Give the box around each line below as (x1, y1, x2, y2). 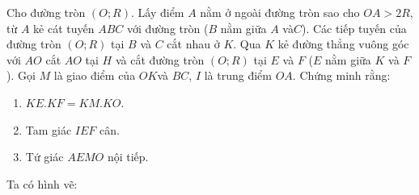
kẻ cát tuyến (33, 19, 95, 36)
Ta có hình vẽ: (6, 175, 78, 192)
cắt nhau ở (167, 35, 220, 52)
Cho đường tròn (6, 4, 86, 20)
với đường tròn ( (126, 19, 209, 36)
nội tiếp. (107, 148, 149, 165)
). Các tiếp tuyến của (301, 19, 407, 36)
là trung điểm (204, 67, 272, 84)
